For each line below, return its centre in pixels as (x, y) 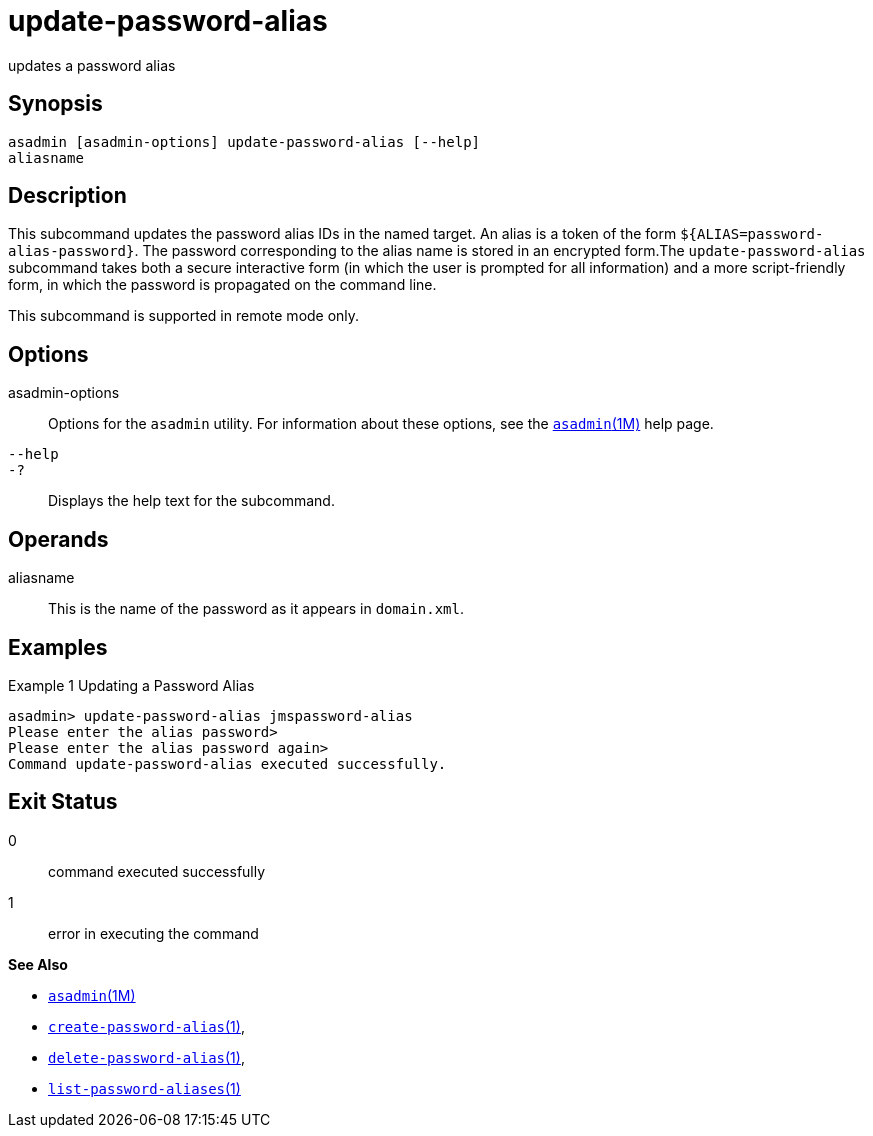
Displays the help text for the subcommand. (191, 501)
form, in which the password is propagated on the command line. (222, 285)
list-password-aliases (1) (144, 1088)
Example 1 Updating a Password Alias (131, 685)
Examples (58, 647)
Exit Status (63, 802)
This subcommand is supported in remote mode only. (184, 316)
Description (67, 196)
